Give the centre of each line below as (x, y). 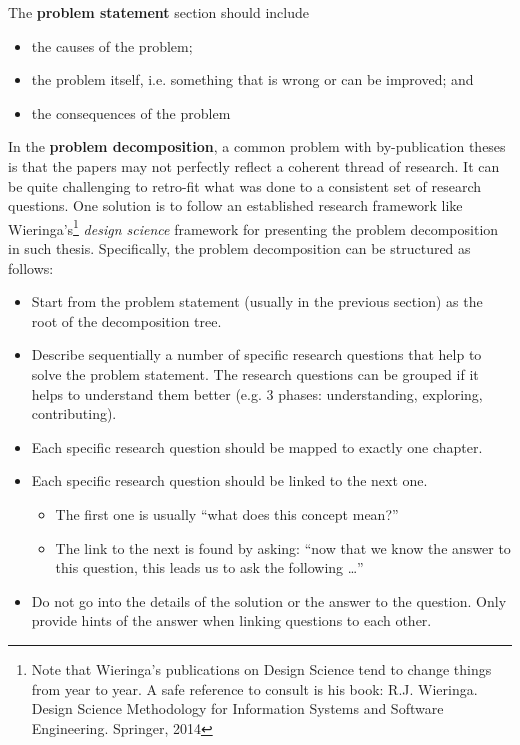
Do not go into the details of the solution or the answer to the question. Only (269, 600)
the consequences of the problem (131, 112)
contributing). (74, 413)
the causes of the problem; (112, 45)
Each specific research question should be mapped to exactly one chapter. (257, 446)
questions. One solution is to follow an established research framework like (235, 205)
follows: (31, 267)
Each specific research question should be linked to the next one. (229, 480)
